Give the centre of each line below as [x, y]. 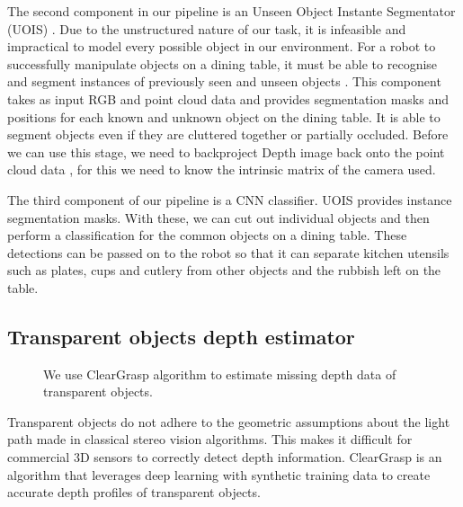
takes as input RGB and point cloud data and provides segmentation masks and [228, 98]
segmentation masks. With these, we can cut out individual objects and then [218, 217]
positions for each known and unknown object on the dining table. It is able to [224, 116]
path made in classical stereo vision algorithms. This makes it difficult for [210, 439]
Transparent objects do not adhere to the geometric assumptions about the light [229, 421]
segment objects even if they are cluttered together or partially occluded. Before [228, 134]
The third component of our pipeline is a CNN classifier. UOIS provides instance [230, 199]
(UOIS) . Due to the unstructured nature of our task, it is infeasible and [207, 28]
